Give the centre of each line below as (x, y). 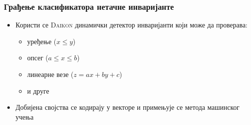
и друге (38, 90)
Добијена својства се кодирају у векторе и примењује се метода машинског (127, 107)
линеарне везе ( (50, 74)
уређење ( (42, 41)
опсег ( (38, 58)
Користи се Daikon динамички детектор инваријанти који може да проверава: (131, 25)
